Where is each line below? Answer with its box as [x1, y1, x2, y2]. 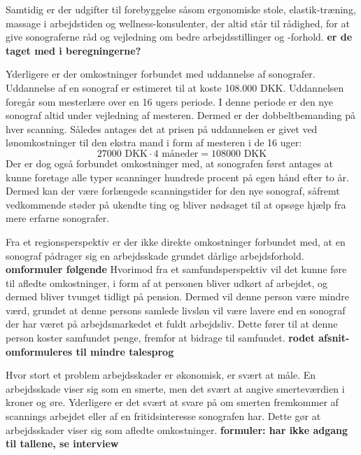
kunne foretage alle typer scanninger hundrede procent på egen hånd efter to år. [6, 169, 349, 184]
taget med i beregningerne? [6, 43, 141, 57]
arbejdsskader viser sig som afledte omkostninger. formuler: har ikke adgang [6, 422, 348, 437]
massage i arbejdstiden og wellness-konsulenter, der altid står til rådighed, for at [6, 15, 350, 30]
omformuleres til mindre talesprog [6, 344, 174, 358]
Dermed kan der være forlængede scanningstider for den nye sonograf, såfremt [6, 183, 340, 198]
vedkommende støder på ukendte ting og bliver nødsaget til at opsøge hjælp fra [6, 197, 346, 211]
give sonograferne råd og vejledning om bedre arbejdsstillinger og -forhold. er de [6, 29, 353, 44]
